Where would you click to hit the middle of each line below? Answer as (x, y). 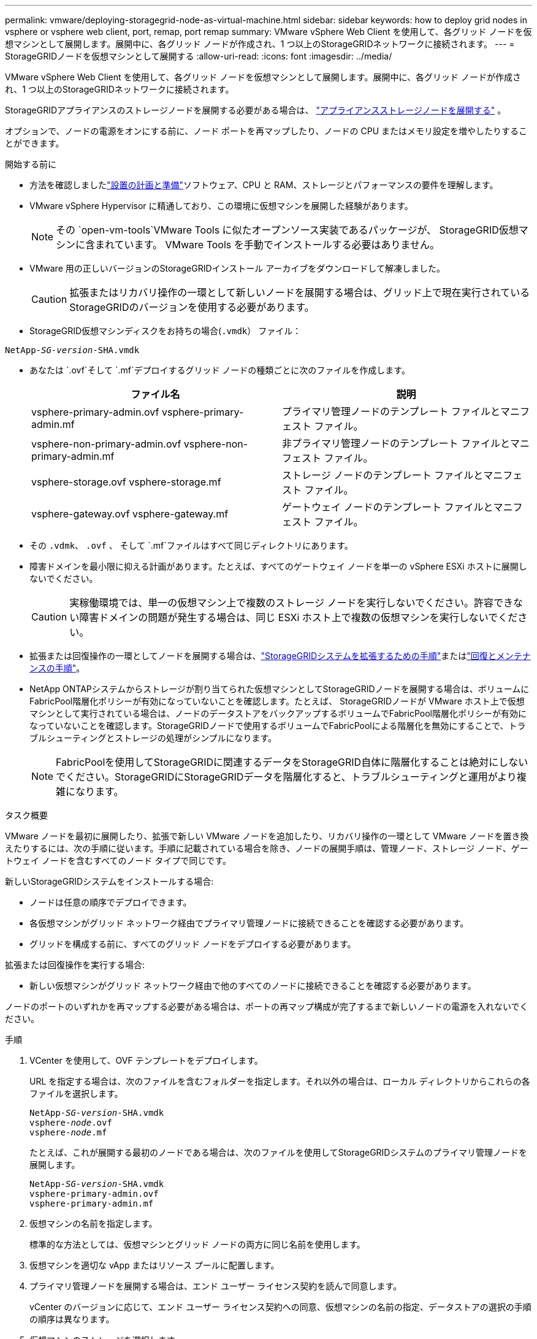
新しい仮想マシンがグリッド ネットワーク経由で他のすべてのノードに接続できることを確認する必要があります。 (253, 986)
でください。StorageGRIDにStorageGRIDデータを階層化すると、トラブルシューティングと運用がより (286, 777)
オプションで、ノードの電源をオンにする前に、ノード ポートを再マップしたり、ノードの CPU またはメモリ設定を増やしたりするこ (266, 131)
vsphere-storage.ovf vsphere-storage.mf (126, 482)
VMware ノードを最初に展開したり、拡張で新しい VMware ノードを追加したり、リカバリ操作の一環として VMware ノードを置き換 (267, 836)
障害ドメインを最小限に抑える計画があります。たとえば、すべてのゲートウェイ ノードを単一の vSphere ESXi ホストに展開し (278, 566)
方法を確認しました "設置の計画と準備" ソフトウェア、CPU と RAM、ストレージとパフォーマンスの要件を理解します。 (264, 185)
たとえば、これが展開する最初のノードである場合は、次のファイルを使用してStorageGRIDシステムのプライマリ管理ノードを (279, 1152)
